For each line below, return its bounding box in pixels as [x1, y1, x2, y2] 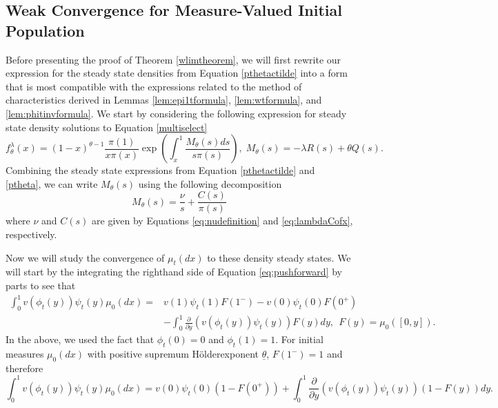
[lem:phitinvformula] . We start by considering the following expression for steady [6, 106, 347, 120]
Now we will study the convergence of [6, 250, 165, 264]
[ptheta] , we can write [6, 176, 98, 191]
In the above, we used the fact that [6, 332, 155, 347]
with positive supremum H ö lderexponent [87, 347, 259, 361]
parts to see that [6, 278, 76, 292]
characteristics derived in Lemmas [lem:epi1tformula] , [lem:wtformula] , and [6, 93, 322, 107]
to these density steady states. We [207, 250, 351, 264]
